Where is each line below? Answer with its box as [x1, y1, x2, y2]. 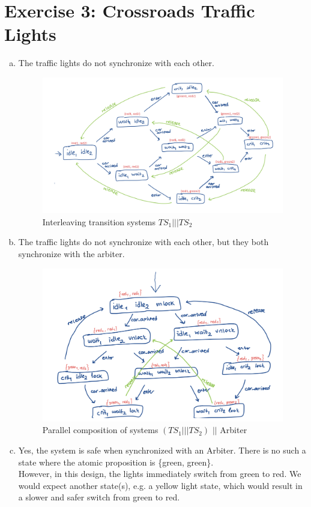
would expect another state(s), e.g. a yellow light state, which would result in [18, 479, 303, 491]
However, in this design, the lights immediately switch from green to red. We [18, 467, 301, 480]
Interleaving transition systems [42, 215, 156, 228]
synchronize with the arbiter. [18, 247, 125, 260]
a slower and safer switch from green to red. [18, 491, 180, 503]
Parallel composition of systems [42, 424, 159, 436]
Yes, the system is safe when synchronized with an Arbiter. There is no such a [18, 443, 306, 456]
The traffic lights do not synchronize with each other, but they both [18, 235, 269, 248]
